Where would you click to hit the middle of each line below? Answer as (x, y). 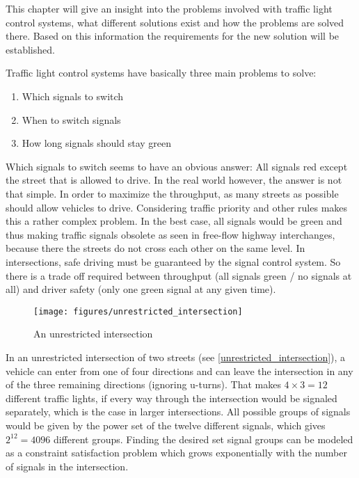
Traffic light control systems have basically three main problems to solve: (161, 73)
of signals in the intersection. (67, 466)
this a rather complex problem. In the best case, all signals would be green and (174, 221)
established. (30, 49)
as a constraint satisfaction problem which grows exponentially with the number (176, 453)
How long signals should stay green (97, 143)
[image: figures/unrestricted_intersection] (138, 311)
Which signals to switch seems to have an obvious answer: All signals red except (177, 166)
